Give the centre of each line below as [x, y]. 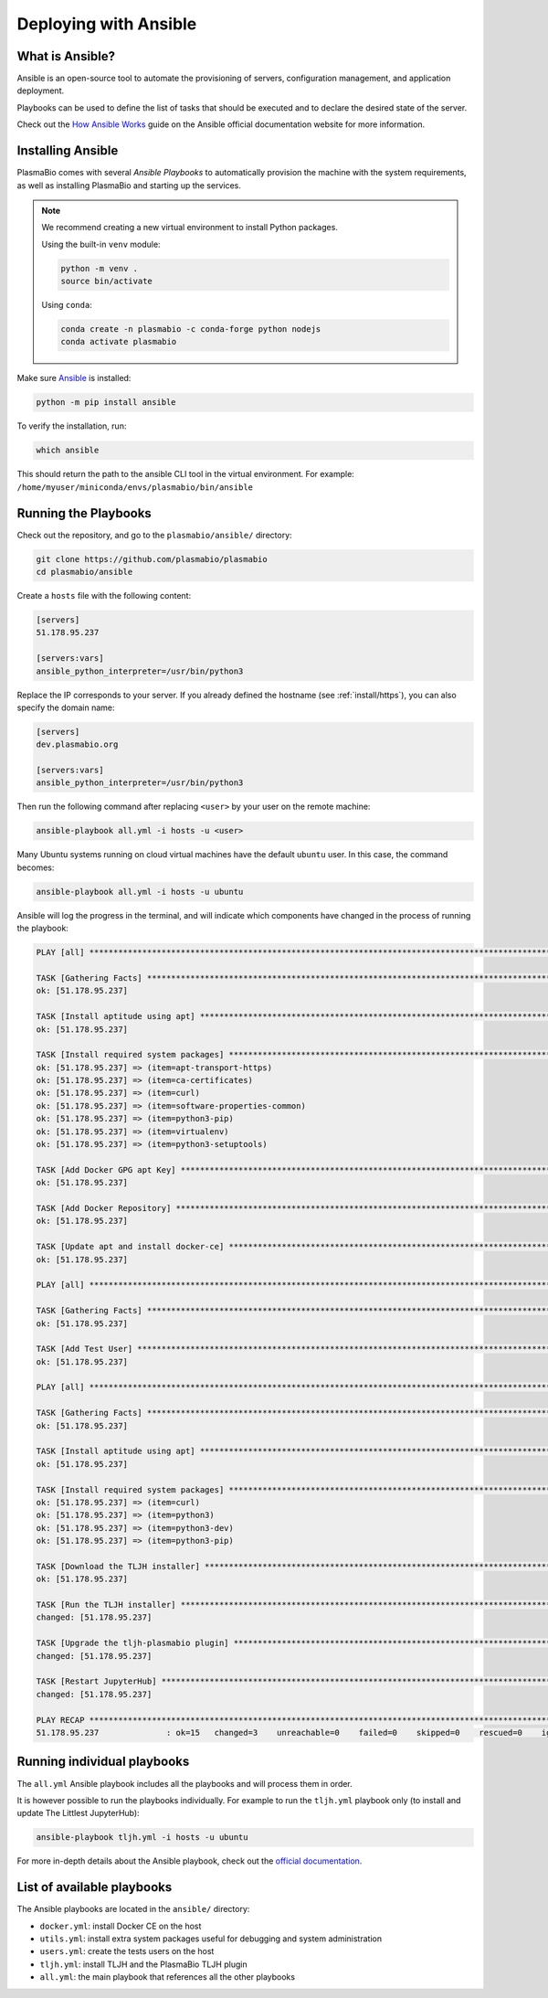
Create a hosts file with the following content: [104, 596]
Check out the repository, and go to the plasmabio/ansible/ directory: [154, 535]
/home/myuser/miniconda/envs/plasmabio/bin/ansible [135, 487]
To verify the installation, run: [72, 426]
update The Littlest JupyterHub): [79, 1813]
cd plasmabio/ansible [84, 572]
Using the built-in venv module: [101, 244]
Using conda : [67, 305]
